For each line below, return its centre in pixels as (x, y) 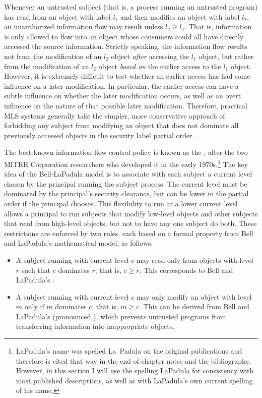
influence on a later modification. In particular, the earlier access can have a (121, 86)
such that (36, 270)
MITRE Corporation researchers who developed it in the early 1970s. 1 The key (126, 163)
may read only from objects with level (195, 260)
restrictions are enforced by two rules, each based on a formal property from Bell (129, 233)
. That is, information (218, 26)
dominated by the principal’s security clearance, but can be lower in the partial (126, 193)
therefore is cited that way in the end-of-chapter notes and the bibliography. (133, 360)
